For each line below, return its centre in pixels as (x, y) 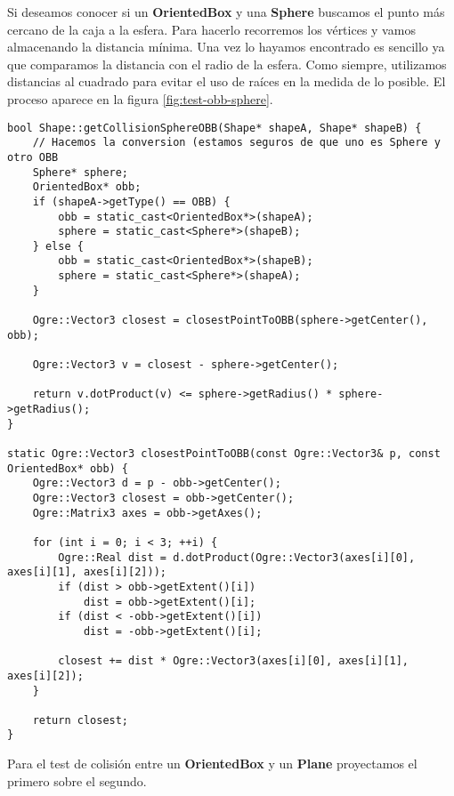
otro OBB (33, 157)
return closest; (81, 720)
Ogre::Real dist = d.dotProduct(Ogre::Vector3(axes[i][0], (237, 557)
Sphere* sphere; (81, 172)
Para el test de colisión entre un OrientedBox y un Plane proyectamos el (212, 764)
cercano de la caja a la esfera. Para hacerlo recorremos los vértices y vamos (211, 29)
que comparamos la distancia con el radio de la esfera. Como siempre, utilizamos (227, 64)
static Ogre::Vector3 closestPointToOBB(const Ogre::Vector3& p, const (224, 454)
